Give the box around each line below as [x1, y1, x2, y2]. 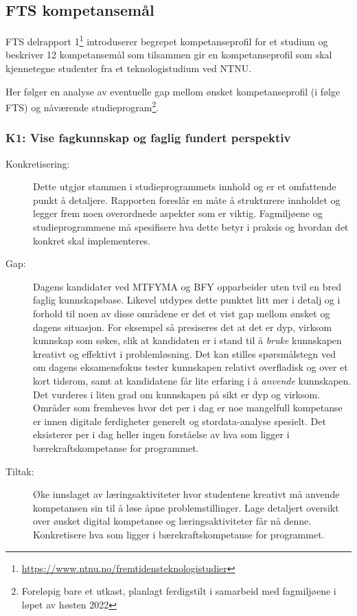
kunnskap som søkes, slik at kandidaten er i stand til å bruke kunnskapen [33, 333, 342, 347]
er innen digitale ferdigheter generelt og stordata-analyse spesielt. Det [33, 413, 326, 428]
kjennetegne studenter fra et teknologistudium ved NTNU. [5, 61, 252, 76]
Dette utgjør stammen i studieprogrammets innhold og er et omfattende [33, 179, 336, 194]
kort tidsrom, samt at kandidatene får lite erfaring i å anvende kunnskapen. [33, 374, 352, 388]
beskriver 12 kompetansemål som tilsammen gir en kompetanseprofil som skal [5, 47, 332, 62]
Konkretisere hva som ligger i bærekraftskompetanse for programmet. [33, 527, 325, 541]
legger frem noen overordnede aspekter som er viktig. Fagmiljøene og [33, 206, 323, 220]
